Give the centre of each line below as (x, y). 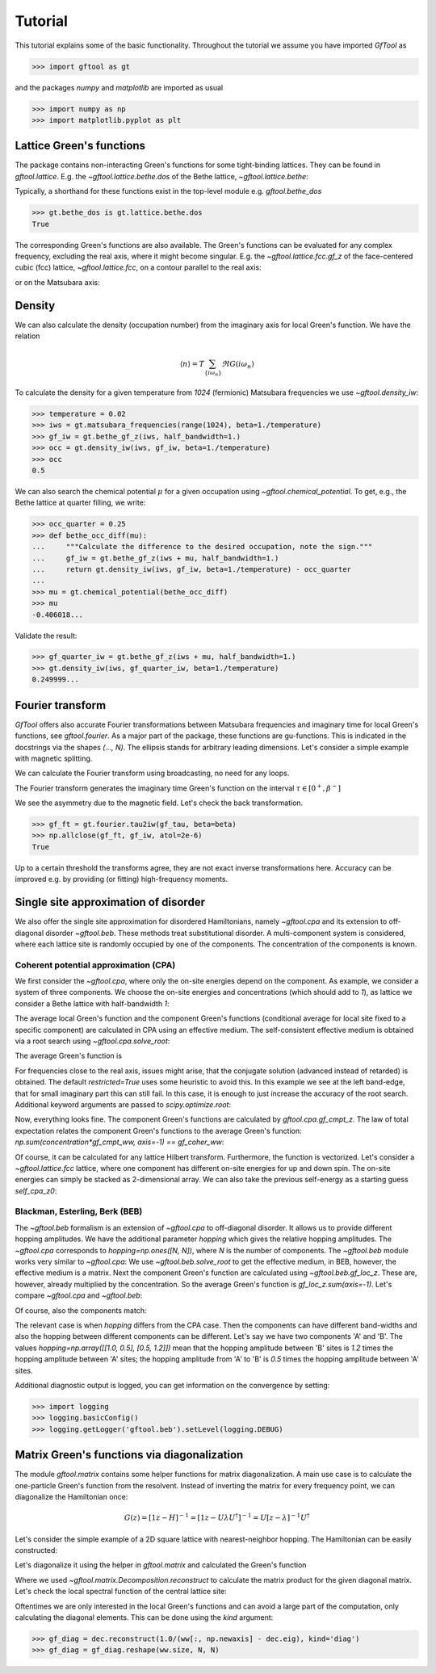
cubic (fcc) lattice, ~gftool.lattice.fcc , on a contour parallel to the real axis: (138, 267)
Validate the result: (46, 636)
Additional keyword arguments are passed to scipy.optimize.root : (123, 1104)
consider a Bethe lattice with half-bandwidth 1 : (92, 1003)
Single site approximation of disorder (110, 902)
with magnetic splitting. (54, 758)
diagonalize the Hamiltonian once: (71, 1496)
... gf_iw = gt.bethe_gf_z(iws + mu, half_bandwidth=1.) (155, 558)
